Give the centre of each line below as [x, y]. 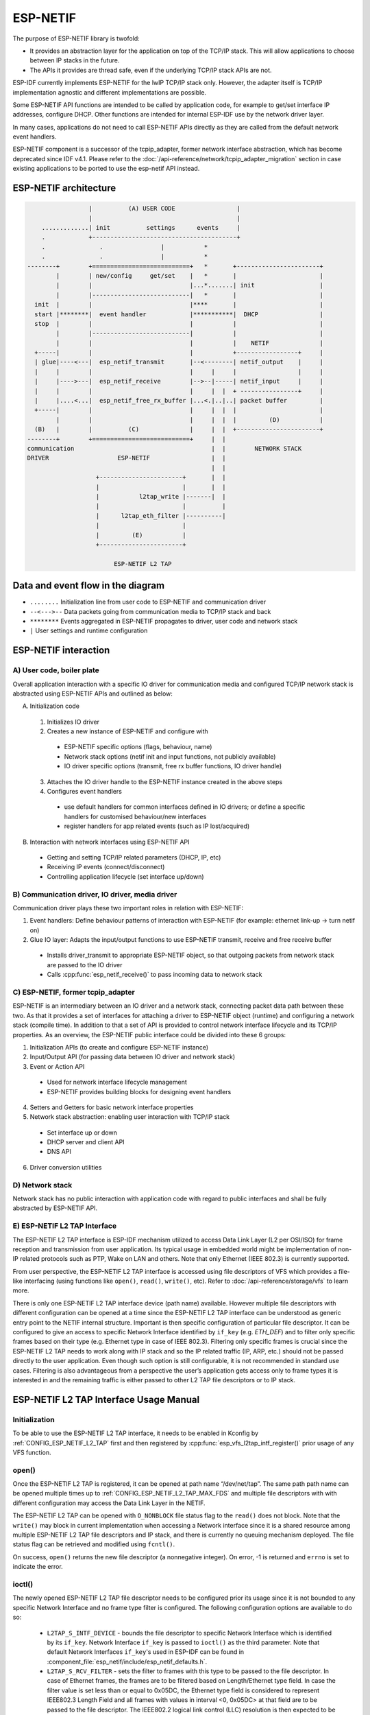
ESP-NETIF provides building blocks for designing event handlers [139, 1091]
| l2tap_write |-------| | [161, 496]
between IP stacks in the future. [75, 60]
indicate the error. [38, 1567]
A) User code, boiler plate [56, 670]
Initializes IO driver [73, 722]
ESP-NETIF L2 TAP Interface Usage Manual [106, 1399]
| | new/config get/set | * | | [189, 275]
